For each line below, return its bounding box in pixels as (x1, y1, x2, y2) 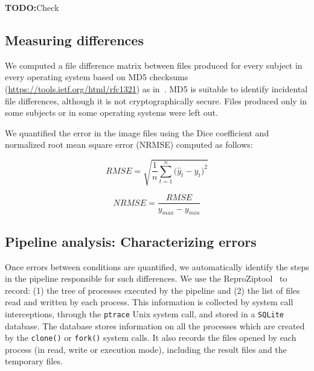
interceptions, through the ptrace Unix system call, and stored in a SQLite (5, 307, 284, 320)
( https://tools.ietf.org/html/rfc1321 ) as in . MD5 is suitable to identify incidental (5, 82, 308, 95)
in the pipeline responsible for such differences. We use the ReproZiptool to (5, 272, 287, 285)
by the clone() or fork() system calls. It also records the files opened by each (5, 331, 296, 344)
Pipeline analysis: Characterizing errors (5, 232, 257, 250)
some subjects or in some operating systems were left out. (5, 106, 218, 119)
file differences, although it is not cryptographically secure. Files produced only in (5, 94, 307, 107)
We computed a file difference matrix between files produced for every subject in (5, 59, 303, 71)
